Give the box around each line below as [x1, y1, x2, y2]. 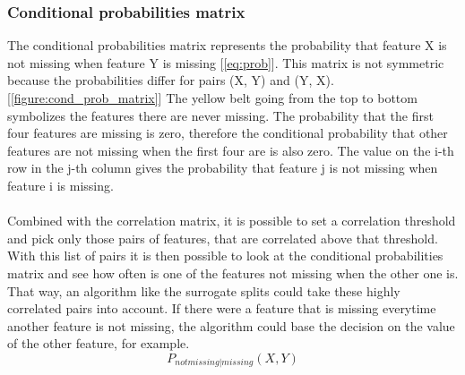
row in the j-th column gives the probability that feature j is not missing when [7, 158, 438, 177]
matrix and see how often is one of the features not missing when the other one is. [7, 263, 459, 282]
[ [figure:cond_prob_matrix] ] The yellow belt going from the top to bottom [7, 89, 418, 107]
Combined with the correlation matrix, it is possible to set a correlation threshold [7, 211, 456, 230]
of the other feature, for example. [7, 334, 190, 353]
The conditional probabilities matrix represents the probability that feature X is [7, 36, 447, 55]
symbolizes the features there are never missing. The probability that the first [7, 106, 434, 124]
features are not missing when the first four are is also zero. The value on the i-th [7, 141, 454, 159]
